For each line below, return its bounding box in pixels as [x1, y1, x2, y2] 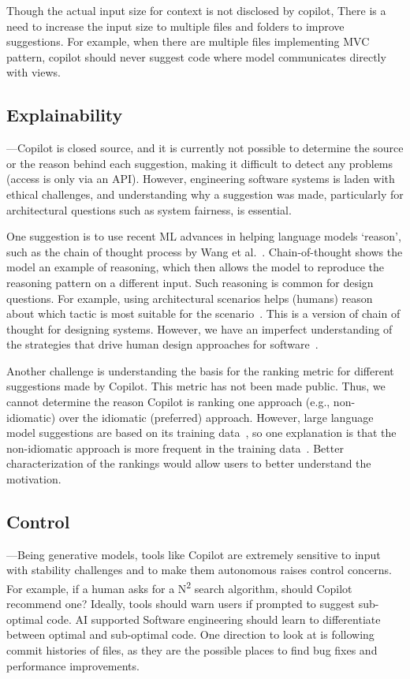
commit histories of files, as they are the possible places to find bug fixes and [6, 642, 378, 658]
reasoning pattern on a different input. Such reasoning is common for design [6, 274, 374, 290]
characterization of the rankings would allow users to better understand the [6, 455, 371, 472]
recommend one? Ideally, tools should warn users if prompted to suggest [6, 595, 355, 612]
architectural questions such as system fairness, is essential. [6, 201, 292, 218]
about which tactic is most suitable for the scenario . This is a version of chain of [6, 305, 401, 322]
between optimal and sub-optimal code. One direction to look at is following [6, 626, 375, 643]
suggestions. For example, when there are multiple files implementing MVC [6, 33, 370, 50]
